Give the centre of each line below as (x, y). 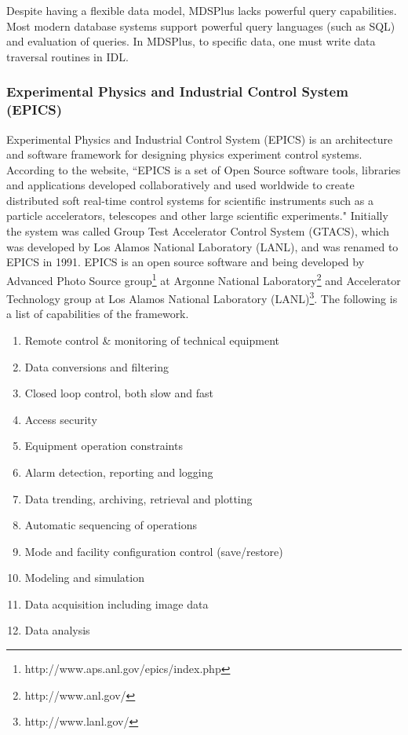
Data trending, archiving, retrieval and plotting (138, 498)
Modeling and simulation (84, 578)
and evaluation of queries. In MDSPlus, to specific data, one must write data (191, 41)
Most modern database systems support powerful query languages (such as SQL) (201, 26)
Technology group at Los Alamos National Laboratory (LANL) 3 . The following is (202, 297)
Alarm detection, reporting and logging (119, 472)
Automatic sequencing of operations (111, 525)
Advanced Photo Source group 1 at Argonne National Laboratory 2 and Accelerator (204, 279)
